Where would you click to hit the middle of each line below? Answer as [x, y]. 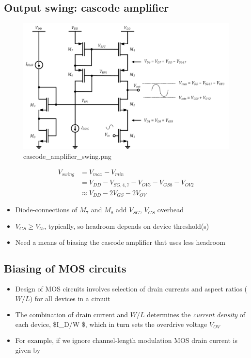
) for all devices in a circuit [70, 298]
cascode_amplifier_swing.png [67, 156]
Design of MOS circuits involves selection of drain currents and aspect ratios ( [131, 289]
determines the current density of [196, 315]
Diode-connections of [46, 210]
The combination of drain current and [72, 315]
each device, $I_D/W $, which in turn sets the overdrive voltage [111, 324]
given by [28, 350]
